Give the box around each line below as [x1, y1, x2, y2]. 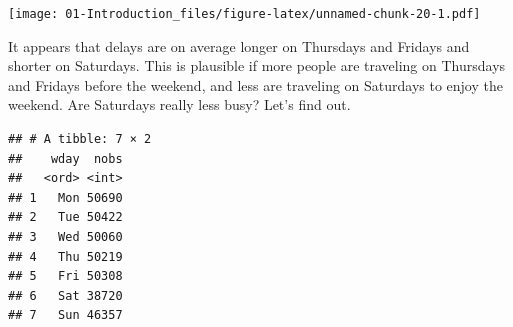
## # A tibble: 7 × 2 [8, 132, 152, 147]
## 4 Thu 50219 [8, 249, 123, 264]
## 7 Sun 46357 [8, 308, 123, 323]
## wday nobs [8, 151, 123, 166]
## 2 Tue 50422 [8, 210, 123, 225]
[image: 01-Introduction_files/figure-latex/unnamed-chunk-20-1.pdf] [8, 7, 481, 21]
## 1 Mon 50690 [8, 190, 123, 205]
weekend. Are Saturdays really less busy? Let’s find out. [8, 94, 351, 115]
